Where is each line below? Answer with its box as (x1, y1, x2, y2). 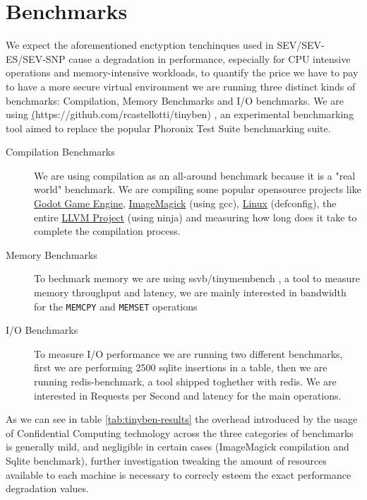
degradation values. (6, 481, 89, 496)
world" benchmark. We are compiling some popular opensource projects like (34, 182, 361, 197)
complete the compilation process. (34, 223, 181, 238)
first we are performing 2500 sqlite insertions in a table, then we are (34, 360, 327, 375)
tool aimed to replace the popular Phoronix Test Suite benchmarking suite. (6, 120, 331, 135)
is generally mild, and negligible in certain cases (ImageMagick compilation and (6, 439, 349, 454)
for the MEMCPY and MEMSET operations (34, 298, 198, 313)
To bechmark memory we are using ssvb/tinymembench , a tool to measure (34, 271, 361, 286)
